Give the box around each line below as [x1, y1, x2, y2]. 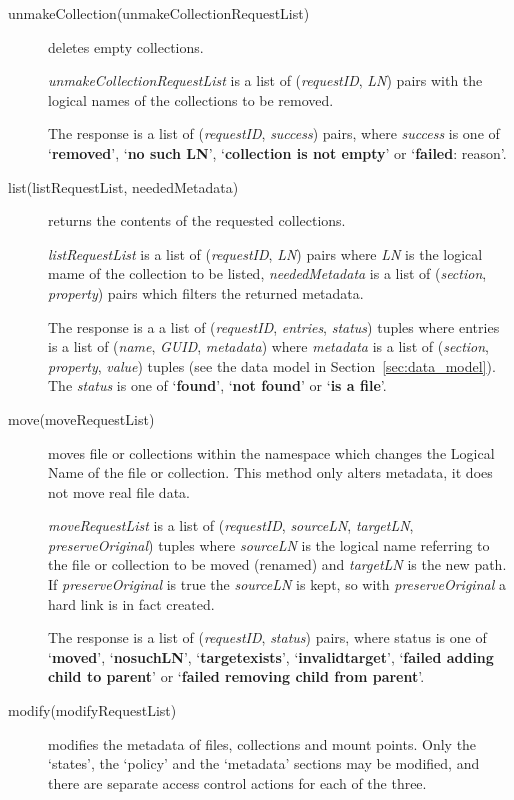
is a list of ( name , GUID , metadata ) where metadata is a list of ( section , [48, 336, 490, 357]
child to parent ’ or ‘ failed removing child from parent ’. [48, 666, 425, 687]
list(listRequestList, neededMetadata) [8, 176, 239, 197]
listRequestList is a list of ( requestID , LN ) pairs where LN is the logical [48, 243, 483, 264]
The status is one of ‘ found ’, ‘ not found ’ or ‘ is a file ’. [48, 375, 387, 396]
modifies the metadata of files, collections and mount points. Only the [48, 733, 477, 754]
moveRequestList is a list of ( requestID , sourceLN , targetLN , [48, 515, 414, 536]
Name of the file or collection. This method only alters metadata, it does [48, 462, 493, 483]
